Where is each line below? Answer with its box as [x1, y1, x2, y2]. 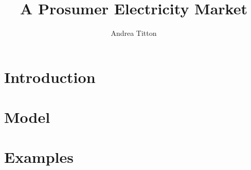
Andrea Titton [111, 28, 157, 38]
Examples [4, 146, 74, 167]
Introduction [4, 66, 96, 87]
